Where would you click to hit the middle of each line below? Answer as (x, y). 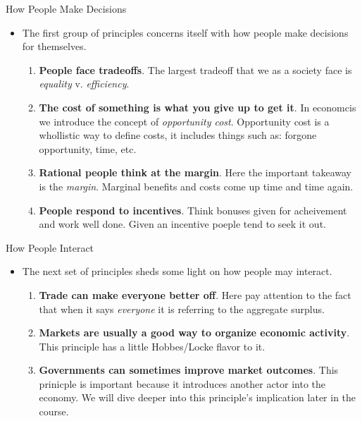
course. (54, 411)
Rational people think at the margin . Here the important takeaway (195, 172)
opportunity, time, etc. (88, 148)
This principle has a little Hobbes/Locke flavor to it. (152, 346)
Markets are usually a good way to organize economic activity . (194, 332)
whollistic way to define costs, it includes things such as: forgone (178, 135)
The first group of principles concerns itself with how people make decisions (185, 32)
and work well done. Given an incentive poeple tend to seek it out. (182, 224)
